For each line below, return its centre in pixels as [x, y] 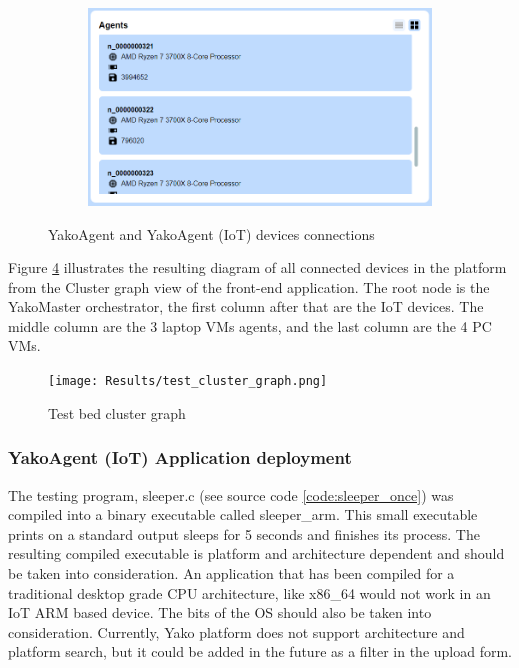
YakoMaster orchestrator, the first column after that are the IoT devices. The [246, 306]
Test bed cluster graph [117, 412]
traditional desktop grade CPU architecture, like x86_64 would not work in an [249, 592]
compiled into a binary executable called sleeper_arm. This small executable [243, 514]
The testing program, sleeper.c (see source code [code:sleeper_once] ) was [231, 494]
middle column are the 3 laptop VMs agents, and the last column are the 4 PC [250, 325]
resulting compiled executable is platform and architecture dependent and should [256, 553]
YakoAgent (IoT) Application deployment [180, 457]
